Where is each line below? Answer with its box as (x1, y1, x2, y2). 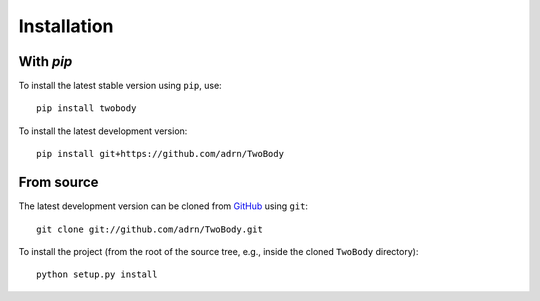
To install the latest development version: (18, 125, 188, 137)
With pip (18, 53, 73, 70)
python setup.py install (36, 269, 158, 280)
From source (18, 174, 99, 191)
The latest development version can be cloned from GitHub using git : (18, 200, 309, 212)
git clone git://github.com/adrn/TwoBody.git (36, 223, 264, 235)
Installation (18, 15, 114, 37)
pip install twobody (36, 103, 137, 114)
